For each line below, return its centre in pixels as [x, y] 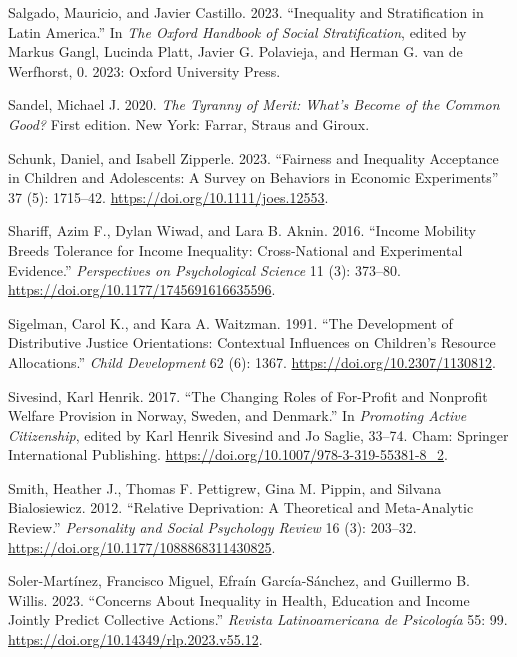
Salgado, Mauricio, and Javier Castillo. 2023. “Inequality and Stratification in [246, 12]
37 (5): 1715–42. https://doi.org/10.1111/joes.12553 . [168, 196]
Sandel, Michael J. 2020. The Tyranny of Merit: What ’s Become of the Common [254, 104]
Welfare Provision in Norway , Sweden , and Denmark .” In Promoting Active [237, 415]
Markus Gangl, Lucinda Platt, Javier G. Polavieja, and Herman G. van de [235, 51]
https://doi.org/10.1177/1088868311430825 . [142, 546]
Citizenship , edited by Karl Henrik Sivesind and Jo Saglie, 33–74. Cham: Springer [258, 434]
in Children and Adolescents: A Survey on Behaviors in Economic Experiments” [253, 177]
